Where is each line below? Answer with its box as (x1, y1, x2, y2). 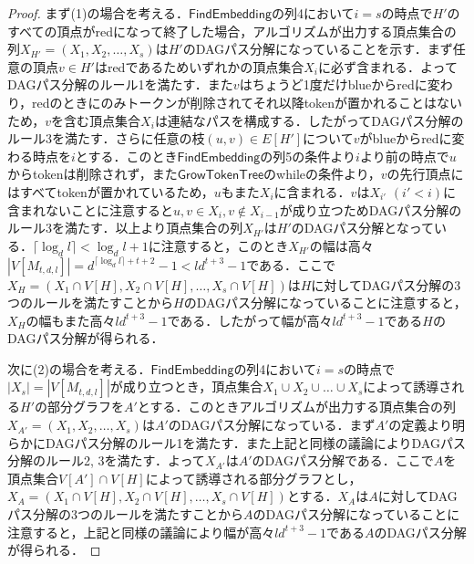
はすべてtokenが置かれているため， (7, 182, 214, 201)
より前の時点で (359, 146, 449, 165)
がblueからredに (359, 129, 452, 148)
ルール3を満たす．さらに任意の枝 (7, 129, 205, 148)
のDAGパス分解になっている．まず (168, 415, 376, 434)
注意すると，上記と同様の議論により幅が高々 (7, 522, 275, 541)
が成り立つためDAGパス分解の (279, 200, 462, 219)
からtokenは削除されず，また (7, 164, 178, 183)
